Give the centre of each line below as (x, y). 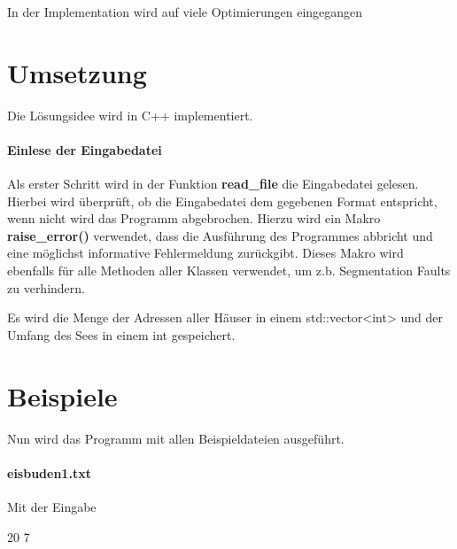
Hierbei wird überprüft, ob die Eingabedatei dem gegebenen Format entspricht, (222, 201)
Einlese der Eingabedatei (85, 149)
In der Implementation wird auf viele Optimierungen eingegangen (185, 12)
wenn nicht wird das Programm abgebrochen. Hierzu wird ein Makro (194, 218)
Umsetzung (77, 72)
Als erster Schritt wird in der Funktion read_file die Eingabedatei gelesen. (213, 184)
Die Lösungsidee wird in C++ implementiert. (130, 115)
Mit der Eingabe (52, 506)
